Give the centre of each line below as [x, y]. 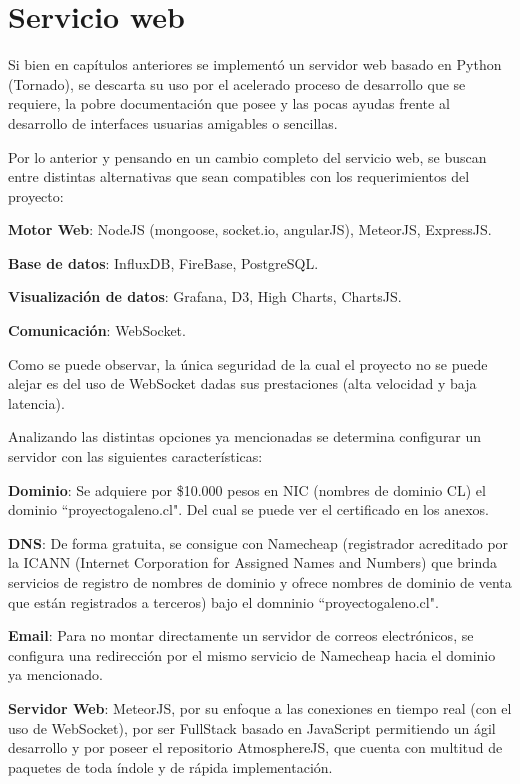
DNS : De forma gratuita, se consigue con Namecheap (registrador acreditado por [258, 542]
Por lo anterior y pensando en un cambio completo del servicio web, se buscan [247, 156]
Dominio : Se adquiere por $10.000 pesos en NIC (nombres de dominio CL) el [247, 489]
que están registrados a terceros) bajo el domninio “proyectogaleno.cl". [223, 601]
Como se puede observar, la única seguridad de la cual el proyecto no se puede [248, 363]
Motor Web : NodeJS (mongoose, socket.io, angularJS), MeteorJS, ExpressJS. [250, 229]
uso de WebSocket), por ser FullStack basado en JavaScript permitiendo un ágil [252, 727]
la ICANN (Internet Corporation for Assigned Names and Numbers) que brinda [253, 562]
